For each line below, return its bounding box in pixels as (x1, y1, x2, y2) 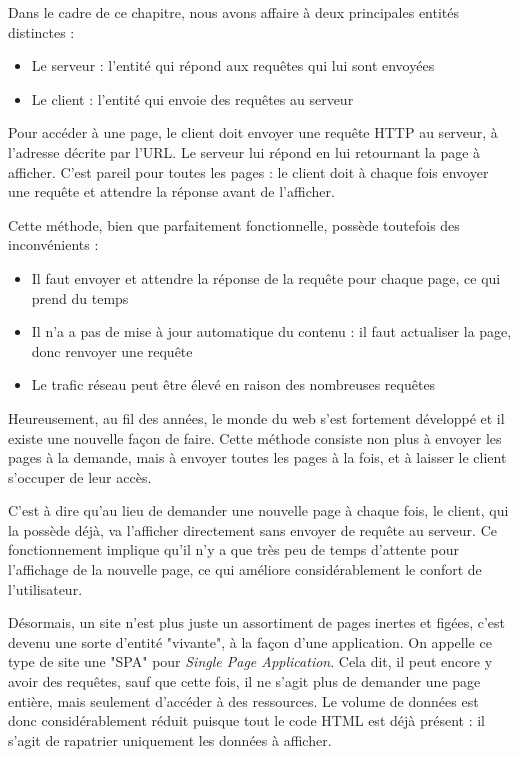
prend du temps (31, 287, 129, 308)
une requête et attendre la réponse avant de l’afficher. (8, 181, 335, 202)
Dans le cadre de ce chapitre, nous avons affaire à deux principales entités (8, 2, 460, 22)
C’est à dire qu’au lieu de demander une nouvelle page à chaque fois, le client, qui (8, 500, 509, 521)
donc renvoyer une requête (31, 340, 193, 361)
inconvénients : (8, 234, 99, 255)
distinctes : (8, 21, 75, 42)
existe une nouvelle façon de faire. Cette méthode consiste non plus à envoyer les (8, 427, 502, 448)
